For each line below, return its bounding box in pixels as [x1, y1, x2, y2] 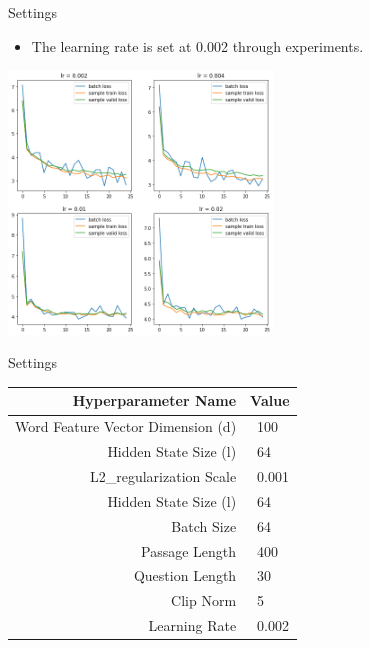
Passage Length [141, 540, 237, 561]
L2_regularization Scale [89, 465, 237, 486]
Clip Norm [171, 590, 237, 611]
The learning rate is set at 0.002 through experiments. [31, 35, 364, 56]
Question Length [133, 565, 237, 586]
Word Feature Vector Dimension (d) [15, 416, 237, 437]
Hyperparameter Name [72, 390, 237, 411]
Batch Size [171, 515, 237, 536]
